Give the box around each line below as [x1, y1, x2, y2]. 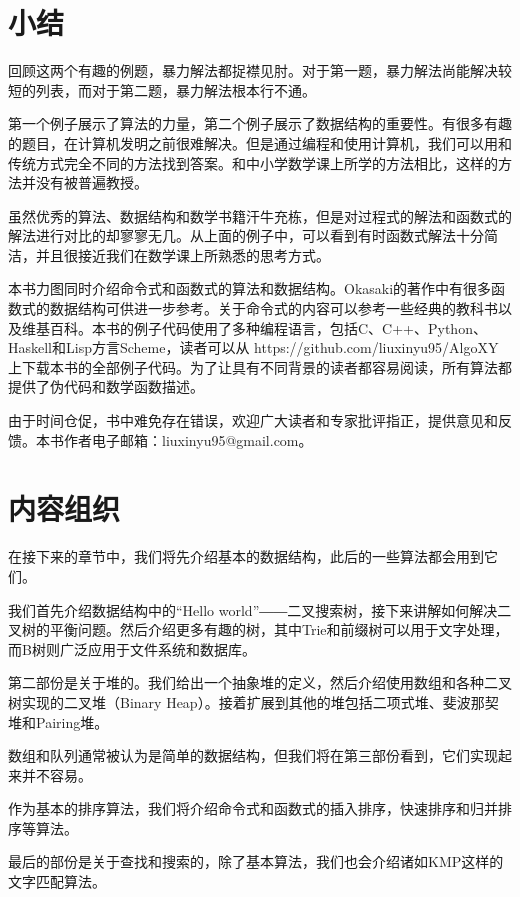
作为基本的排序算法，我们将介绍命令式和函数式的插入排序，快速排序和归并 [8, 798, 498, 819]
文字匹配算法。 [8, 871, 106, 892]
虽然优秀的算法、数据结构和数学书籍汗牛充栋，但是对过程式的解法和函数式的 [8, 205, 512, 226]
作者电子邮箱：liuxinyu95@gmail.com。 [63, 429, 313, 450]
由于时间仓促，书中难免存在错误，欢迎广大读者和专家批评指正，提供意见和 [8, 410, 498, 431]
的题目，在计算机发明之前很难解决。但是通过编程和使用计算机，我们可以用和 [8, 132, 512, 153]
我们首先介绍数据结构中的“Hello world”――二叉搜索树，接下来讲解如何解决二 [8, 599, 512, 620]
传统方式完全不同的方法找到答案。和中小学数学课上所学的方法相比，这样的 [8, 152, 498, 173]
